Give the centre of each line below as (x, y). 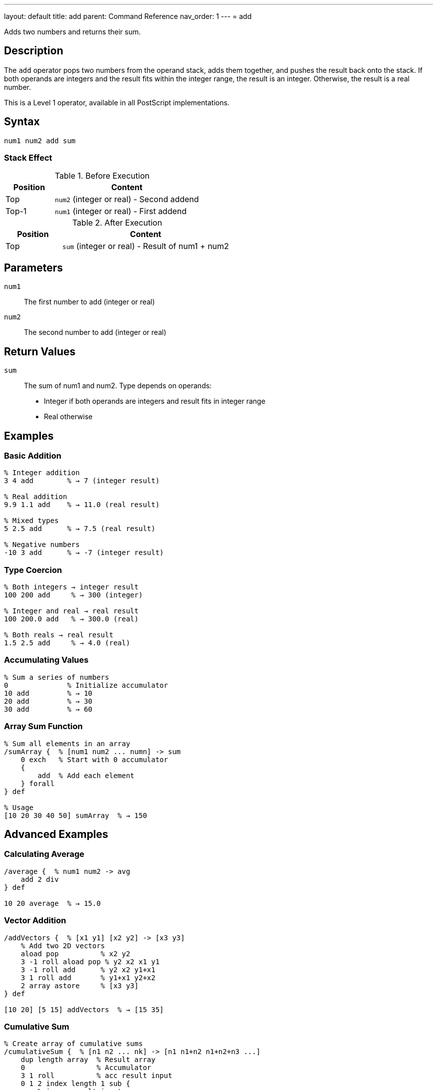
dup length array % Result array (88, 1060)
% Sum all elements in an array (67, 743)
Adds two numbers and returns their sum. (72, 32)
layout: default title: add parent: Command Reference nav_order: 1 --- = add (128, 16)
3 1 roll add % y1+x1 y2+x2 (88, 977)
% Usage (19, 807)
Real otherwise (68, 417)
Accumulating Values (46, 660)
